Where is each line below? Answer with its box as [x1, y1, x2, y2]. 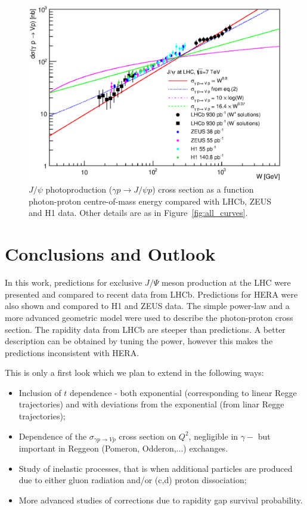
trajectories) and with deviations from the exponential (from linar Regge [18, 398, 284, 410]
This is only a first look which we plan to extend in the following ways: [5, 366, 264, 379]
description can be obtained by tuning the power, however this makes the [5, 335, 273, 347]
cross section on [119, 429, 176, 442]
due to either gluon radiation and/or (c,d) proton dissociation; [18, 474, 247, 486]
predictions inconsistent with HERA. [5, 346, 139, 358]
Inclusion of [18, 386, 61, 398]
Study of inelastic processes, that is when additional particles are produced [18, 462, 293, 474]
